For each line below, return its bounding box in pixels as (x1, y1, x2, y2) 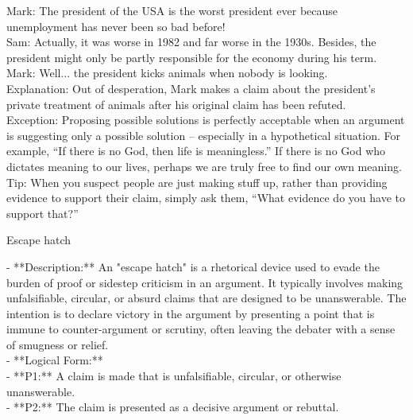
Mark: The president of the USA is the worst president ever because (6, 2, 338, 18)
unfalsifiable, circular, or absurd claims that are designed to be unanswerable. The (6, 290, 407, 306)
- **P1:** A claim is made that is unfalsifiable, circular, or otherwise (6, 367, 342, 384)
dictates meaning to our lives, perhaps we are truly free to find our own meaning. (6, 157, 402, 174)
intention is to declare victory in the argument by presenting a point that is (6, 305, 375, 321)
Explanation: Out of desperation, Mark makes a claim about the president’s (6, 80, 376, 96)
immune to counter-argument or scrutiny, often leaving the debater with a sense (6, 321, 396, 337)
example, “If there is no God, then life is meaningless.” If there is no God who (6, 142, 386, 159)
